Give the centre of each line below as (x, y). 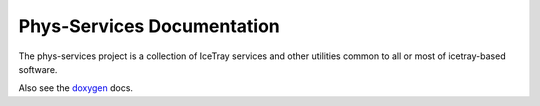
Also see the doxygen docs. (76, 88)
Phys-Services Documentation (149, 26)
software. (38, 69)
